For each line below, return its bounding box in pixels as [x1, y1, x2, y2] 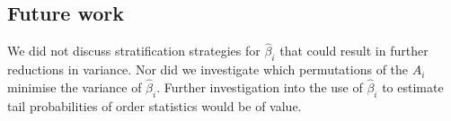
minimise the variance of [7, 78, 142, 97]
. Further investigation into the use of [156, 78, 363, 97]
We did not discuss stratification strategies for [7, 41, 261, 60]
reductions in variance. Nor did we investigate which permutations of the [7, 60, 409, 79]
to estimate [382, 78, 444, 97]
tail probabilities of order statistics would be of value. [7, 96, 302, 115]
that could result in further [279, 41, 429, 60]
